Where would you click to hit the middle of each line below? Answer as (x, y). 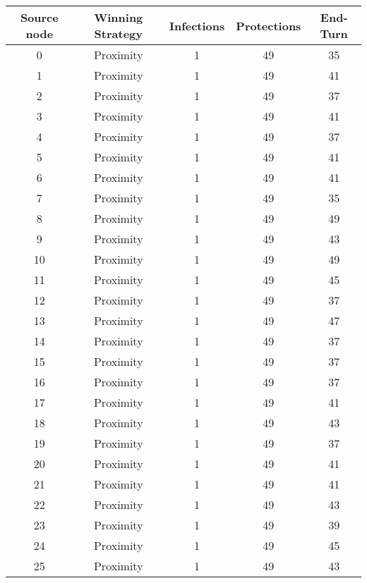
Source (39, 17)
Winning (119, 17)
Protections (269, 25)
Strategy (118, 33)
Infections (197, 25)
